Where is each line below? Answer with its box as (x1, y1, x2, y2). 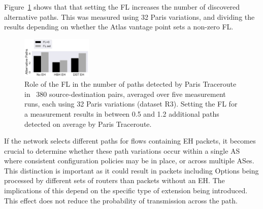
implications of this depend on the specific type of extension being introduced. (4, 185, 248, 196)
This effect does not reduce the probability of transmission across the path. (4, 195, 238, 205)
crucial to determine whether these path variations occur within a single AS (4, 145, 240, 156)
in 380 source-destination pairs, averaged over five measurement (24, 88, 226, 99)
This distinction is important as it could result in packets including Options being (4, 165, 259, 176)
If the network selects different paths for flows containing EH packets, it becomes (4, 135, 256, 146)
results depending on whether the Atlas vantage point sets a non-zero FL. (4, 21, 234, 32)
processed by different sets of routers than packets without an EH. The (4, 175, 225, 186)
